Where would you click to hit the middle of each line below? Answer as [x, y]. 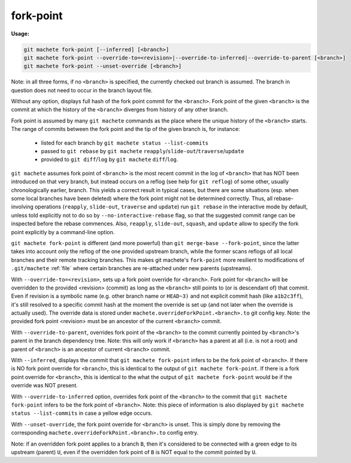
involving [22, 207]
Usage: [20, 34]
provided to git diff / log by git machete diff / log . [110, 160]
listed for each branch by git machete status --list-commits [125, 143]
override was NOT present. [44, 386]
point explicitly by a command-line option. [63, 232]
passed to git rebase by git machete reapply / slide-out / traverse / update [143, 151]
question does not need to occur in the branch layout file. [82, 90]
